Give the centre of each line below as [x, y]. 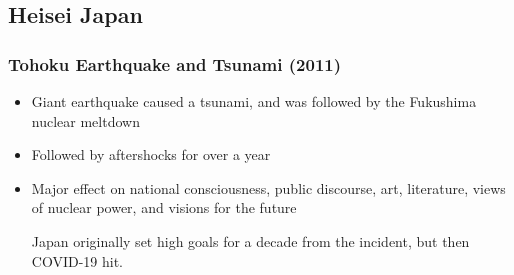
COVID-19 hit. [77, 260]
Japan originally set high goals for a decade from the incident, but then [250, 240]
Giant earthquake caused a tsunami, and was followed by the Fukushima [254, 101]
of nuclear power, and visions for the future [164, 207]
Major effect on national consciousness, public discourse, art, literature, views [268, 187]
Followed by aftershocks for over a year [151, 154]
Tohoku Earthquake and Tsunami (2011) [175, 63]
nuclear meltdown [85, 120]
